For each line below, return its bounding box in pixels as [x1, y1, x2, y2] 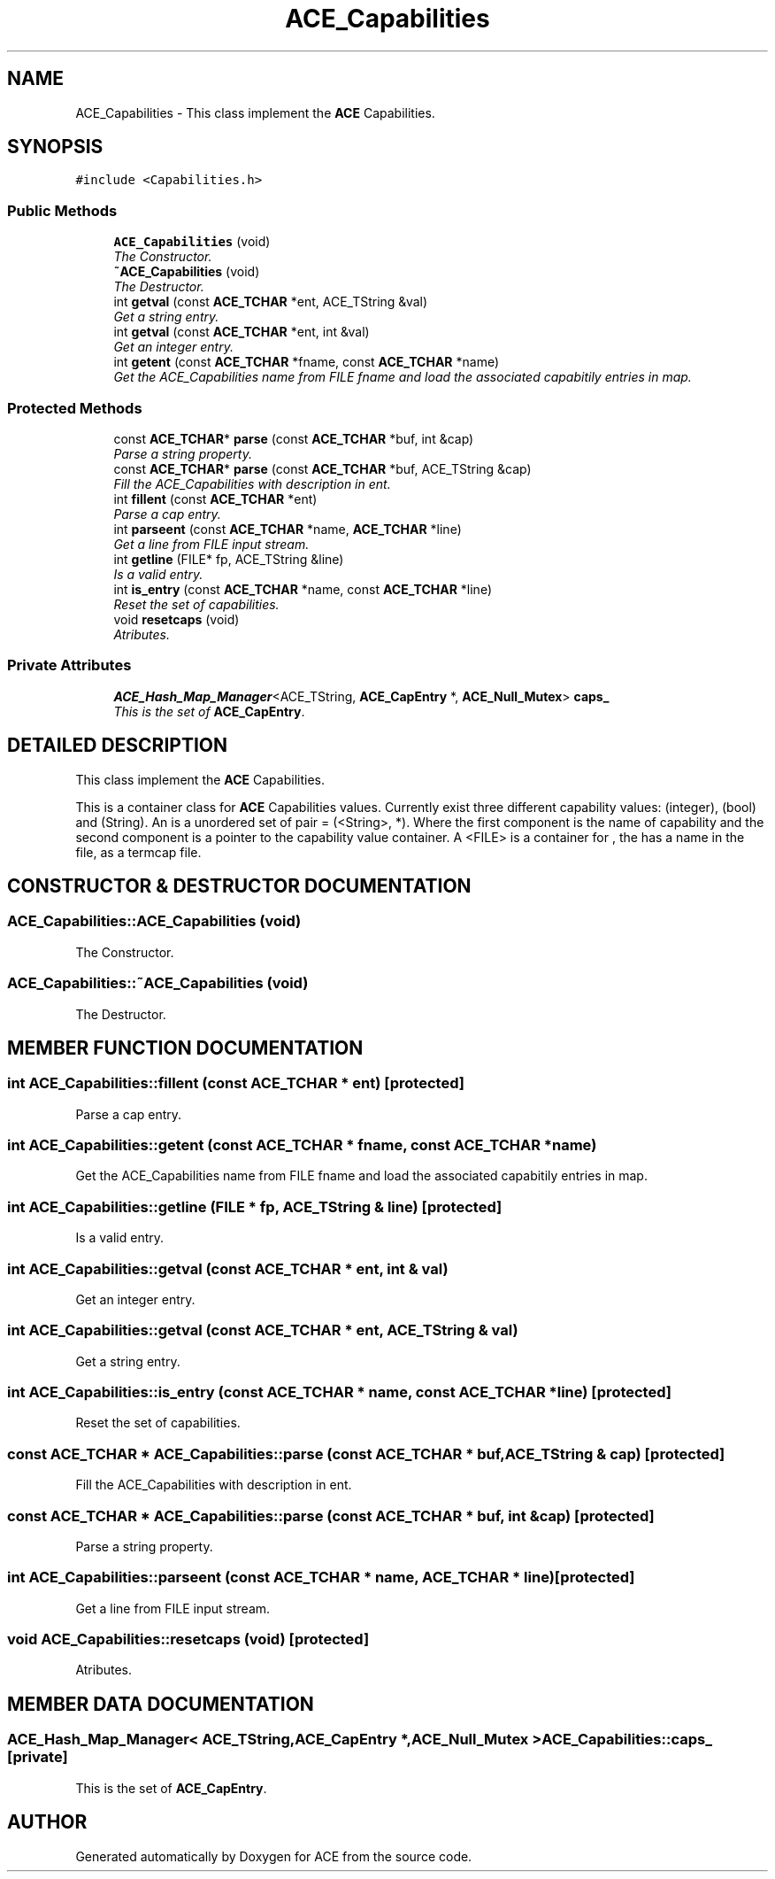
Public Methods [7, 201, 118, 220]
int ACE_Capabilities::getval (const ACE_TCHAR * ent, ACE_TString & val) [7, 1321, 518, 1340]
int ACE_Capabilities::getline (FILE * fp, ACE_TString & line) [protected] [7, 1197, 503, 1216]
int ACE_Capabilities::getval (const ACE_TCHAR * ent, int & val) [7, 1259, 449, 1278]
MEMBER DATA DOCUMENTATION [7, 1692, 314, 1715]
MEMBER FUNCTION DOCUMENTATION [7, 1036, 364, 1059]
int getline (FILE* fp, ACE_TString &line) [113, 551, 344, 567]
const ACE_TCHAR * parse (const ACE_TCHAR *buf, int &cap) [113, 430, 474, 446]
